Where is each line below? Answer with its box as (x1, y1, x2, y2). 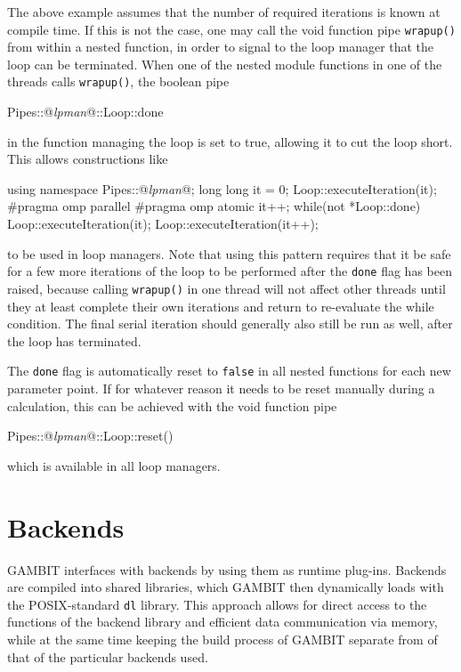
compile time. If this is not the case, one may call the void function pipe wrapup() (7, 20, 456, 38)
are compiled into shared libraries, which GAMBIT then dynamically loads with (7, 578, 444, 596)
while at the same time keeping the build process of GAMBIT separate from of (7, 629, 438, 648)
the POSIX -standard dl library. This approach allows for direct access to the (7, 595, 427, 613)
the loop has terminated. (7, 331, 142, 350)
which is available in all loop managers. (7, 456, 221, 474)
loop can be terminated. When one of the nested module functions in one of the (7, 54, 442, 73)
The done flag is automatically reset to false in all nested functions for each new (7, 361, 451, 380)
